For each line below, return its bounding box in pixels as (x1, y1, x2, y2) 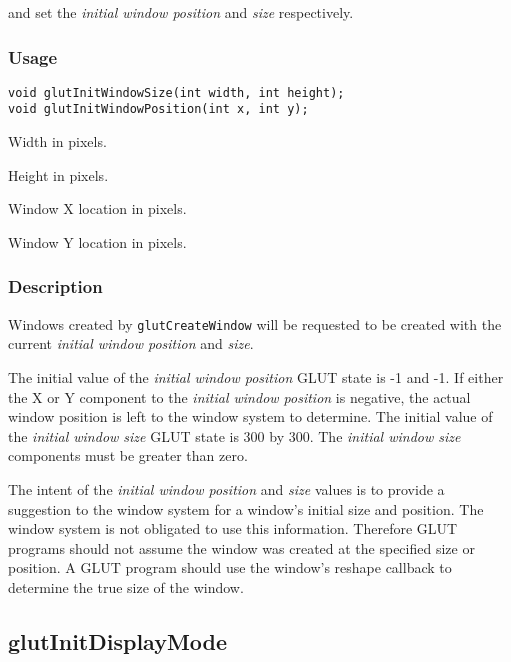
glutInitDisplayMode (8, 625, 228, 656)
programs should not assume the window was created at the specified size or (8, 537, 475, 558)
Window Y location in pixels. (8, 231, 187, 252)
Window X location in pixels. (8, 198, 187, 219)
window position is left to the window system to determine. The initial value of (8, 406, 493, 427)
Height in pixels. (8, 164, 109, 185)
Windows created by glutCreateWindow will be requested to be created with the (8, 313, 502, 334)
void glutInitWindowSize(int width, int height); (8, 85, 345, 100)
